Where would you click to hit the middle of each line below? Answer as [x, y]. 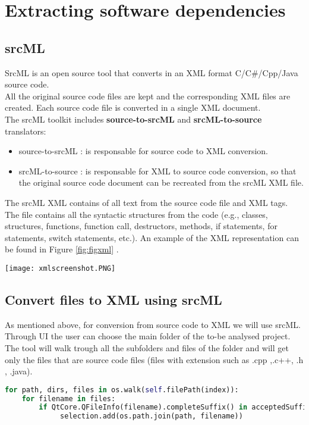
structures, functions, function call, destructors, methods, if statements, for [141, 226]
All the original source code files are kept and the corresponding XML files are [148, 96]
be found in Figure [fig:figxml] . [62, 249]
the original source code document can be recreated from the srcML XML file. [161, 182]
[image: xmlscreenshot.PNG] [60, 268]
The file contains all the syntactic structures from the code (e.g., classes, [136, 214]
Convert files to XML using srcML [113, 299]
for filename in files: [69, 399]
